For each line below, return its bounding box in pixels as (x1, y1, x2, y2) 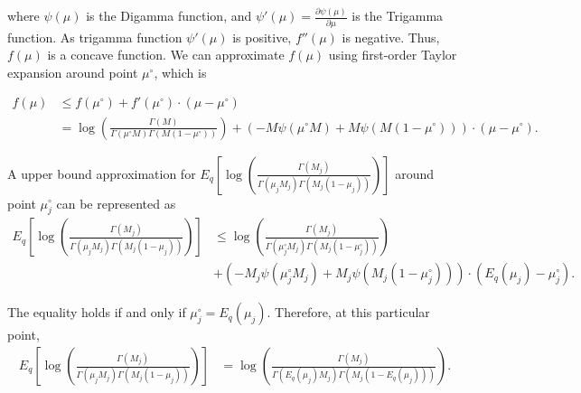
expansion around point (7, 62, 138, 81)
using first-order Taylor (328, 45, 457, 64)
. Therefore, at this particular (267, 303, 430, 322)
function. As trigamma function (7, 27, 183, 46)
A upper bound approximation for (7, 164, 196, 182)
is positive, (232, 27, 292, 46)
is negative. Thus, (342, 27, 440, 46)
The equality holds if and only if (7, 303, 186, 322)
